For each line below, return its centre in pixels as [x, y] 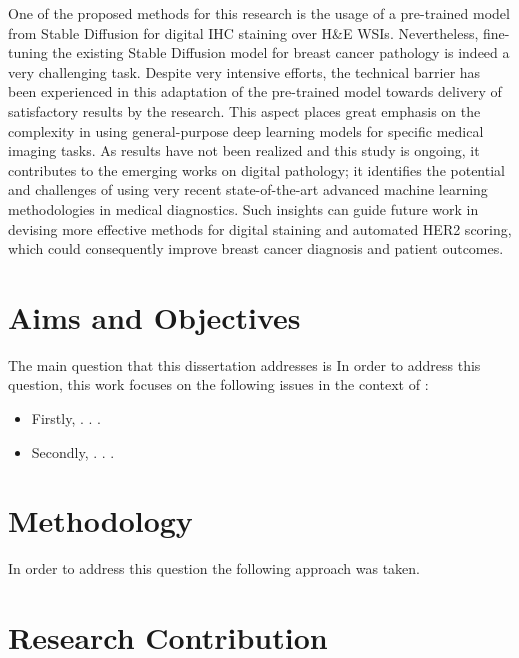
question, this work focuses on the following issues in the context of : [218, 384]
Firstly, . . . [66, 418]
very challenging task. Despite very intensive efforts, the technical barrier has [244, 71]
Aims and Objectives [154, 316]
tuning [28, 52]
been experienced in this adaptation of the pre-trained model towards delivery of [255, 91]
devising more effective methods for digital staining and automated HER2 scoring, [260, 228]
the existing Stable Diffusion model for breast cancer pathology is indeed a [281, 52]
